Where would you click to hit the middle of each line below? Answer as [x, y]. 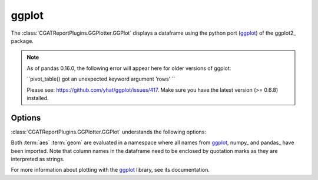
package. [22, 41]
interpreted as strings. [38, 159]
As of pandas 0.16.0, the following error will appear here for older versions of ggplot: [129, 68]
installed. [38, 98]
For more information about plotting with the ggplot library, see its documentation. [110, 170]
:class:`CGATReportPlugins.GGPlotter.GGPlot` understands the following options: [108, 132]
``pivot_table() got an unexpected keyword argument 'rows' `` [101, 79]
